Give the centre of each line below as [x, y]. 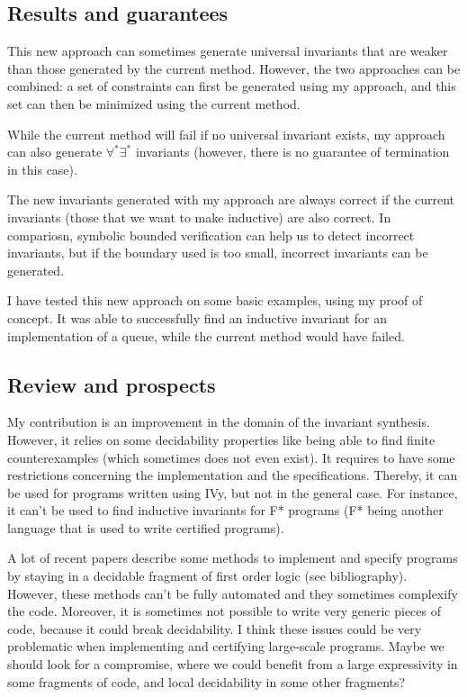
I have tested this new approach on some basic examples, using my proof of [215, 300]
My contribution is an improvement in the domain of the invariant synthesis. [219, 422]
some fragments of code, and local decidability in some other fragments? [207, 681]
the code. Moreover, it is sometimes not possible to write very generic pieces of [225, 611]
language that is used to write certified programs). [146, 527]
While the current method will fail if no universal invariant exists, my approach [226, 134]
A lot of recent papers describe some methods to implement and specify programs [233, 558]
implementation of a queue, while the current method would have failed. [206, 335]
